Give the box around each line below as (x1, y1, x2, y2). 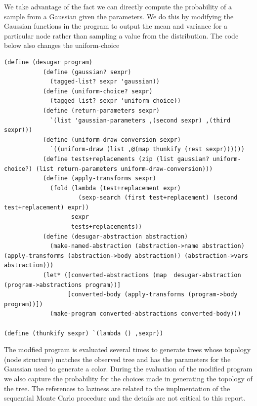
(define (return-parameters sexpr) (43, 107, 160, 114)
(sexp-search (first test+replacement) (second (78, 194, 238, 202)
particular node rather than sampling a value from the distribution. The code (4, 30, 239, 41)
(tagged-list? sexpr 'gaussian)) (50, 78, 160, 85)
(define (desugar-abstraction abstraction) (43, 233, 188, 240)
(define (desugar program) (4, 58, 92, 66)
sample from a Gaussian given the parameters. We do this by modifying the (4, 11, 234, 21)
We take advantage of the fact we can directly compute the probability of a (4, 1, 232, 11)
